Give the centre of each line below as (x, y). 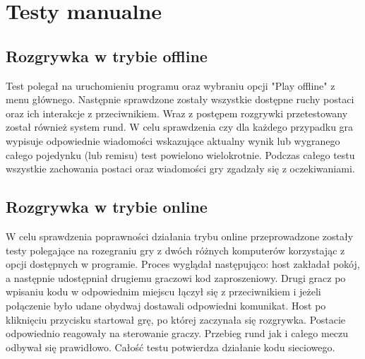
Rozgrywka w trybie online (107, 207)
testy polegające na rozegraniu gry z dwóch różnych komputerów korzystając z (175, 250)
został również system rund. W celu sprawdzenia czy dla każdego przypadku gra (180, 127)
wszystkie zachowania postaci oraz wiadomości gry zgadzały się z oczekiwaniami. (180, 169)
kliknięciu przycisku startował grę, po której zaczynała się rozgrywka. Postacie (176, 319)
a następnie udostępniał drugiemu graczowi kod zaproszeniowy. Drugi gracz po (176, 277)
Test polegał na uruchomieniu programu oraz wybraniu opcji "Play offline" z (170, 85)
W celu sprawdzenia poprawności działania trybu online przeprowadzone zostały (180, 236)
